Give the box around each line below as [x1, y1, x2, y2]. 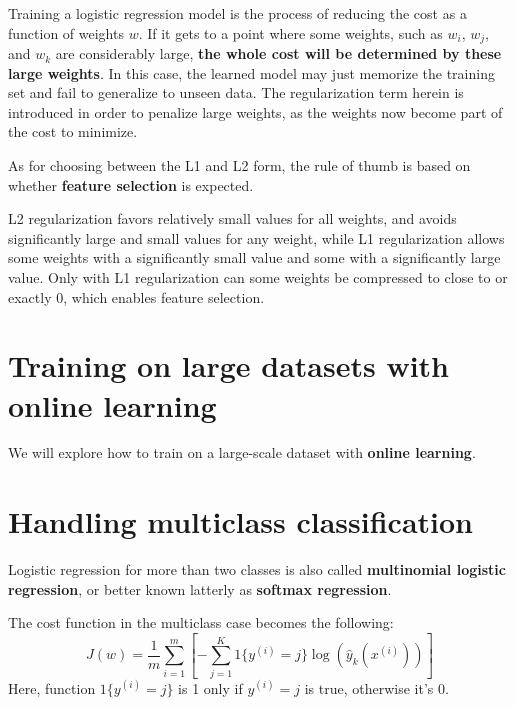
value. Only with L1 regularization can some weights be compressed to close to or [8, 266, 508, 287]
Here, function [8, 677, 96, 698]
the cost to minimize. [8, 121, 138, 142]
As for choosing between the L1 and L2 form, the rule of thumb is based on [8, 155, 471, 176]
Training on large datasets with [8, 345, 450, 386]
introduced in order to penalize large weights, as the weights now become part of [8, 101, 503, 122]
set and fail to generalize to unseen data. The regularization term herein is [8, 82, 464, 103]
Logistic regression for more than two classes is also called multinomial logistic [8, 559, 506, 580]
